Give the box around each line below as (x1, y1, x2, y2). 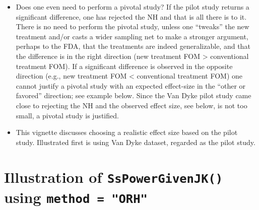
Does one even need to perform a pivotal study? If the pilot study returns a (16, 2, 249, 12)
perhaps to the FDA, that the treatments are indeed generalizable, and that (16, 41, 250, 51)
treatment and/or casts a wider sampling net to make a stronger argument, (16, 31, 248, 41)
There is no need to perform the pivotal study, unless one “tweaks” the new (16, 21, 249, 32)
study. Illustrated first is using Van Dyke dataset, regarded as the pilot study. (16, 136, 255, 147)
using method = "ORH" (4, 186, 148, 207)
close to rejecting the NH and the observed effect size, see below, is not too (16, 100, 247, 110)
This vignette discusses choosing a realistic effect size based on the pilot (16, 127, 238, 137)
